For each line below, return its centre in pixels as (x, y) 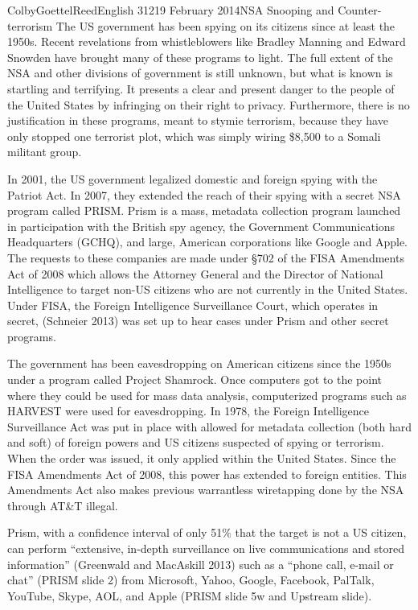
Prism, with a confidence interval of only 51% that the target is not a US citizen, (207, 532)
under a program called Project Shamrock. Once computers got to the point (195, 379)
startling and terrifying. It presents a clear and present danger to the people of (201, 88)
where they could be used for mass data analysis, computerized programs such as (207, 395)
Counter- (360, 10)
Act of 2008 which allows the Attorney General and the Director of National (195, 273)
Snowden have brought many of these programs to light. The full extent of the (200, 57)
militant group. (45, 152)
